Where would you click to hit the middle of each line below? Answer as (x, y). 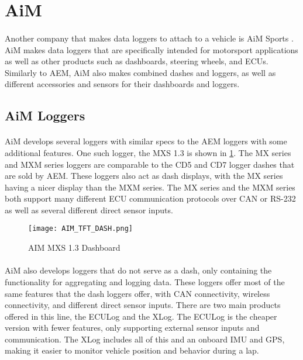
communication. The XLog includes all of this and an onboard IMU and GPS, (145, 339)
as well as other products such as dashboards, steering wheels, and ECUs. (137, 61)
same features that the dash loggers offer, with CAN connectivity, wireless (137, 293)
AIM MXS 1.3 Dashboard (74, 247)
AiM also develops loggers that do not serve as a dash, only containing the (138, 270)
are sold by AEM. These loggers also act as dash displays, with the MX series (144, 176)
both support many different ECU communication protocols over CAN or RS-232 (150, 198)
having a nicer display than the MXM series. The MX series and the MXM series (150, 187)
